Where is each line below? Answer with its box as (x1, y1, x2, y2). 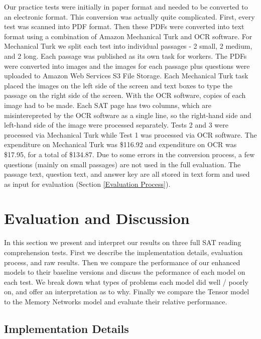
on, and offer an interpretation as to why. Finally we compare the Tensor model (4, 286, 249, 297)
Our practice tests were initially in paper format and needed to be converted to (4, 2, 248, 12)
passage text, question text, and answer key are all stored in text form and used (4, 169, 250, 179)
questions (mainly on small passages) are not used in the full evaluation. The (4, 159, 241, 169)
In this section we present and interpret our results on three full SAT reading (4, 237, 241, 248)
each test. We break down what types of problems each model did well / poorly (4, 276, 248, 287)
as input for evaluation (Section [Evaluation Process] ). (4, 178, 171, 189)
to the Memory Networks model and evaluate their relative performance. (4, 296, 227, 306)
